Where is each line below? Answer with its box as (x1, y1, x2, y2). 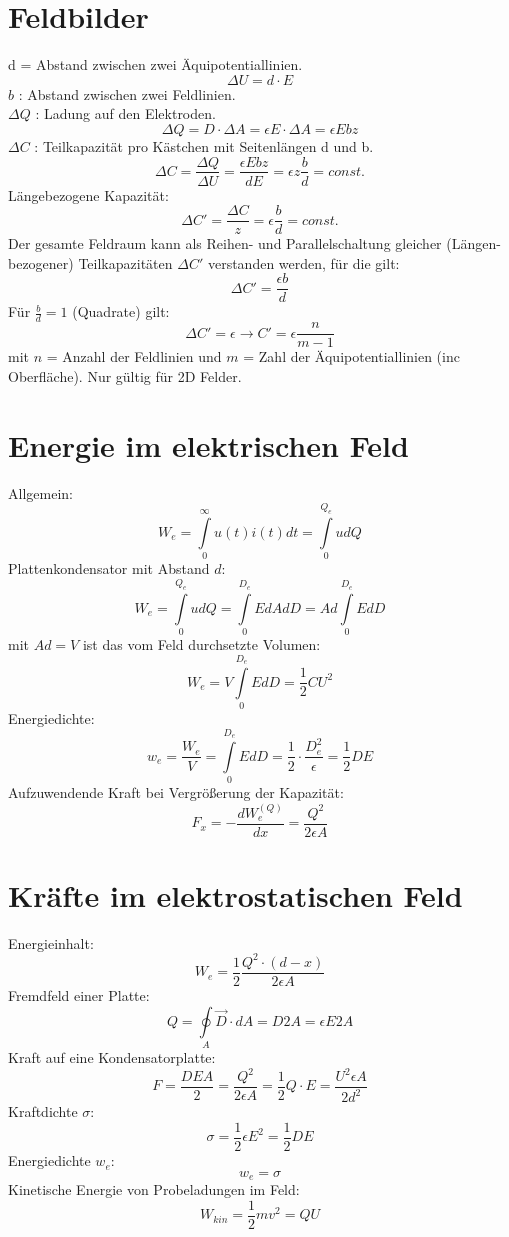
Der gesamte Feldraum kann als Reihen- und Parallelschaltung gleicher (8, 233, 442, 254)
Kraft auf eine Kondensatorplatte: (8, 1046, 216, 1067)
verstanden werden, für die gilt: (207, 252, 400, 273)
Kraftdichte (8, 1101, 78, 1122)
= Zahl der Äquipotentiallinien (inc (243, 346, 460, 367)
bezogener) (8, 252, 74, 273)
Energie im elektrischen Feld (8, 424, 409, 465)
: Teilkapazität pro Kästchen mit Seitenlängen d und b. (34, 135, 374, 156)
